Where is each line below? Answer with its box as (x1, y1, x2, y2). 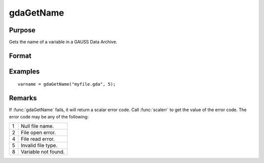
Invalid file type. (21, 142, 58, 149)
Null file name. (21, 123, 54, 130)
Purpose (9, 26, 36, 34)
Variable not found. (21, 148, 65, 155)
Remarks (9, 94, 37, 102)
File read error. (21, 136, 55, 142)
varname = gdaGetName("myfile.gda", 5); (18, 81, 116, 87)
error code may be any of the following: (9, 114, 89, 119)
